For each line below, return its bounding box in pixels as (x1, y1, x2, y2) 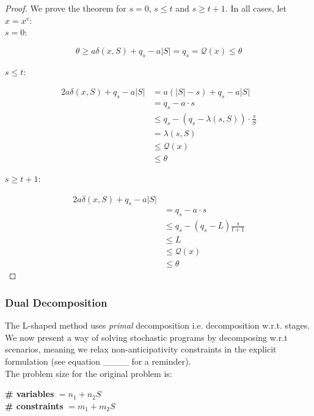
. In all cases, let (225, 2, 287, 14)
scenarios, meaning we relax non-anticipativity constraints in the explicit (5, 343, 277, 356)
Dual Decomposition (5, 294, 108, 310)
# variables (5, 387, 54, 400)
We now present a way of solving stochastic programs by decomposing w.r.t (5, 330, 288, 343)
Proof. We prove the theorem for (5, 2, 126, 14)
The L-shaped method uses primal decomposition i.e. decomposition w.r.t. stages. (5, 319, 310, 332)
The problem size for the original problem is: (5, 367, 172, 379)
